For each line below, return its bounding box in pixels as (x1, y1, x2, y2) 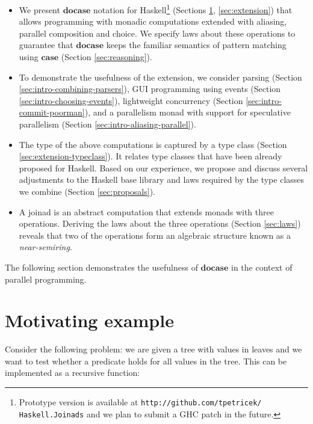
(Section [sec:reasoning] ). (61, 51, 152, 63)
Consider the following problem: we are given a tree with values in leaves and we (5, 343, 302, 355)
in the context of (231, 260, 293, 273)
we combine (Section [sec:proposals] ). (19, 185, 156, 197)
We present (19, 3, 60, 16)
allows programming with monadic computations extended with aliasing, (19, 15, 287, 28)
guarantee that (19, 38, 73, 51)
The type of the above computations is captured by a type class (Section (19, 138, 287, 150)
